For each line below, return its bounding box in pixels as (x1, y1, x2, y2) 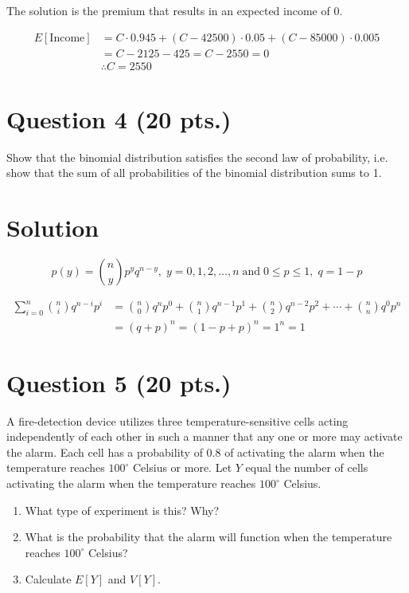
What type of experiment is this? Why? (25, 501, 220, 518)
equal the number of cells (245, 459, 368, 476)
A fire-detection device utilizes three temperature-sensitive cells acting (6, 412, 349, 429)
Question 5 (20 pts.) (6, 366, 232, 399)
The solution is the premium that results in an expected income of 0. (6, 2, 343, 18)
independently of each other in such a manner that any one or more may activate (6, 428, 403, 445)
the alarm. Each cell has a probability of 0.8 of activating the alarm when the (6, 443, 384, 460)
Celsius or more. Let (133, 459, 232, 476)
